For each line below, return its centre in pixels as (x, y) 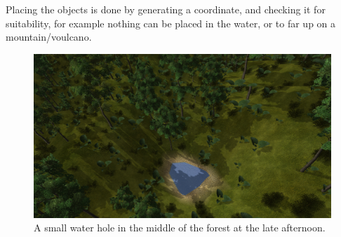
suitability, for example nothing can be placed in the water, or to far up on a (171, 23)
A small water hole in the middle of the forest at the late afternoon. (180, 228)
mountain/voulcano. (49, 37)
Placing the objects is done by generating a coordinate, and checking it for (166, 9)
